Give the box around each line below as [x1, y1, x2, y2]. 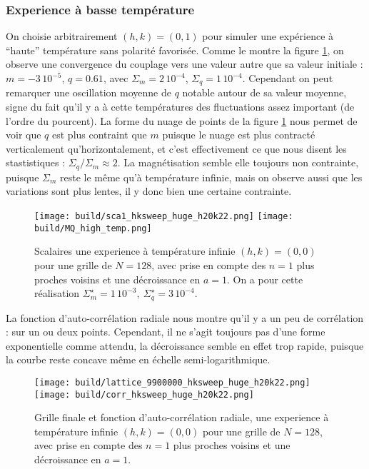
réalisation [34, 286, 80, 301]
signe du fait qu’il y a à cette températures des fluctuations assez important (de [6, 99, 355, 114]
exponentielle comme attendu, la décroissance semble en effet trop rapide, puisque [6, 338, 364, 353]
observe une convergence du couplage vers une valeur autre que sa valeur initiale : [6, 56, 363, 71]
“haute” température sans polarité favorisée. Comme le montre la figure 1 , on [6, 42, 344, 57]
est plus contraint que [52, 127, 147, 142]
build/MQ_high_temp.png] [34, 223, 152, 233]
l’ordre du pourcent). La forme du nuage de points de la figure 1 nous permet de [6, 113, 358, 128]
